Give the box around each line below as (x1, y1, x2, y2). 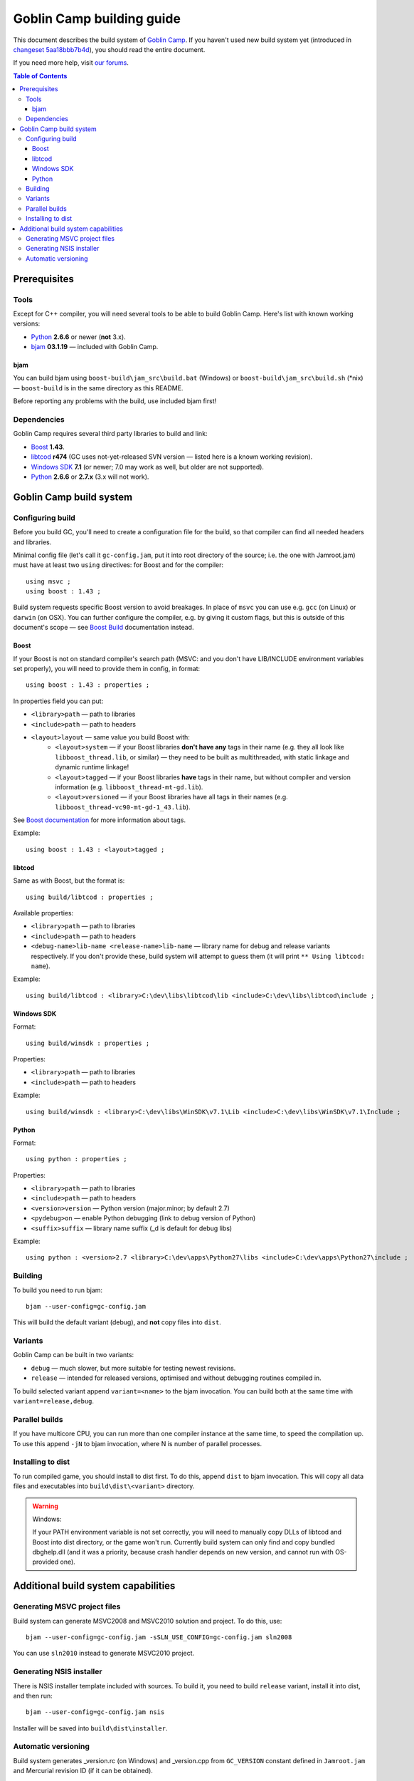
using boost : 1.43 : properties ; (26, 681, 150, 689)
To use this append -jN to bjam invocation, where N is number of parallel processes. (13, 1439, 262, 1448)
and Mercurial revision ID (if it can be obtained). (13, 1767, 153, 1775)
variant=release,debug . (13, 1397, 95, 1406)
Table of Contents (13, 71, 68, 80)
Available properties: (13, 909, 74, 918)
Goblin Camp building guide (13, 11, 181, 26)
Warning (32, 1502, 58, 1510)
